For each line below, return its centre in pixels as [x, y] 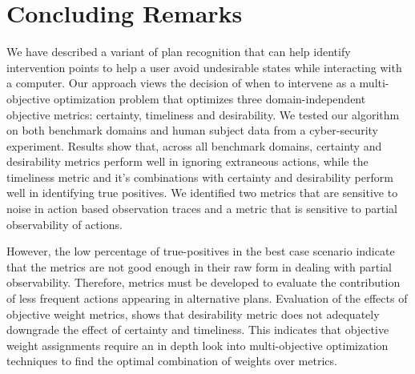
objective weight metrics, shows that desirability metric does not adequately [193, 314]
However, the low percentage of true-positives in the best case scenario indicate [201, 251]
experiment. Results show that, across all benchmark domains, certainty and [194, 145]
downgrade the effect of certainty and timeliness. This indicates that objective [198, 330]
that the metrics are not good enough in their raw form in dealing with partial [199, 266]
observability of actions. [64, 224]
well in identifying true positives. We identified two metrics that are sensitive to [202, 193]
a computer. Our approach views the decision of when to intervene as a [181, 83]
